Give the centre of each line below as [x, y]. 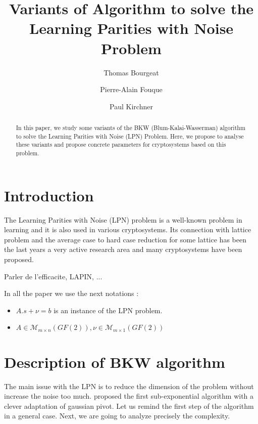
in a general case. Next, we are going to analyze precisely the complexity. [117, 416]
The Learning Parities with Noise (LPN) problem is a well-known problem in [123, 219]
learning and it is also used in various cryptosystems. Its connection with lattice [128, 229]
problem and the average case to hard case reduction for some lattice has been [125, 239]
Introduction [49, 195]
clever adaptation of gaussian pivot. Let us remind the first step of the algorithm [129, 406]
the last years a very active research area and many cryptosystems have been [123, 249]
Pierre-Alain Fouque [131, 89]
